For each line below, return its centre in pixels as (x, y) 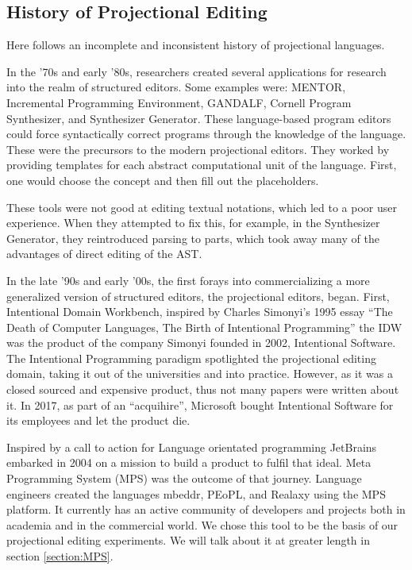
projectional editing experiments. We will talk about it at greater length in (188, 540)
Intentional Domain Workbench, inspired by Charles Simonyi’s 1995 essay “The (200, 312)
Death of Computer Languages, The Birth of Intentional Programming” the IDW (204, 327)
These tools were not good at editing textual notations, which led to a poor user (202, 207)
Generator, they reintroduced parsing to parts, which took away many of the (193, 238)
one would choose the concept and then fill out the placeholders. (163, 180)
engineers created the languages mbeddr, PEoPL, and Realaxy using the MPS (196, 493)
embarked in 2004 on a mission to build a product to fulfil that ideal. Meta (189, 462)
